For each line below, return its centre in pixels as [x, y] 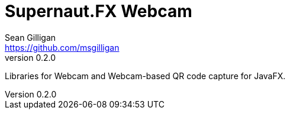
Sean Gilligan [30, 37]
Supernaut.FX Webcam [99, 11]
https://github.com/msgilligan [62, 47]
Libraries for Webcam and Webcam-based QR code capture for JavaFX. [145, 76]
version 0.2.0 [30, 57]
